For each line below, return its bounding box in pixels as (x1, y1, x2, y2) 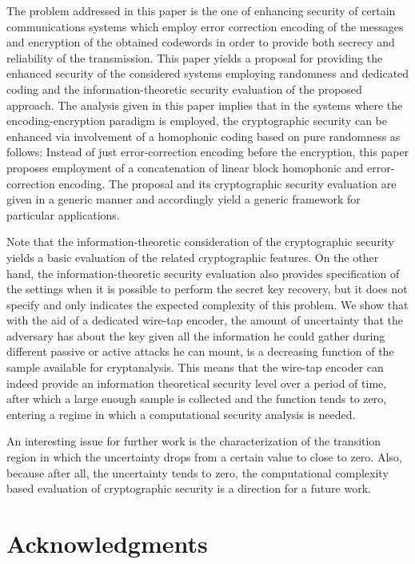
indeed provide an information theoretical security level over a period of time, (6, 374, 387, 391)
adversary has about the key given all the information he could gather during (6, 327, 385, 344)
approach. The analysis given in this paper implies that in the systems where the (6, 96, 403, 113)
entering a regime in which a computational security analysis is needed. (6, 405, 356, 422)
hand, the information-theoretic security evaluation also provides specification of (6, 264, 400, 281)
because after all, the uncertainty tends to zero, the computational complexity (6, 464, 389, 481)
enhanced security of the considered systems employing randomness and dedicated (6, 65, 409, 82)
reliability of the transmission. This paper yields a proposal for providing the (6, 49, 383, 66)
